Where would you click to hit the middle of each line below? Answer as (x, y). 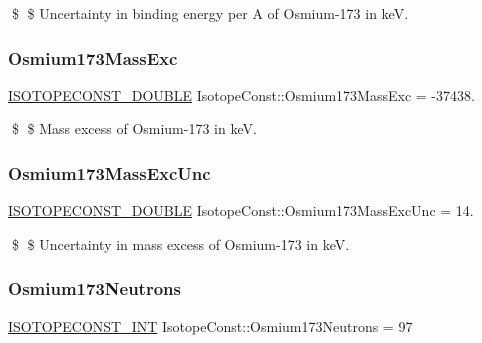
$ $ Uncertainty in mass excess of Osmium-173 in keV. (180, 243)
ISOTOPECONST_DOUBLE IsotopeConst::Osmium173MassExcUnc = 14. (241, 210)
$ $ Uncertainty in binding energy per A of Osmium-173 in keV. (210, 13)
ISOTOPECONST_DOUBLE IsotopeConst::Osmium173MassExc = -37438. (241, 94)
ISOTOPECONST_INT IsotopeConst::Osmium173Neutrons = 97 (210, 325)
